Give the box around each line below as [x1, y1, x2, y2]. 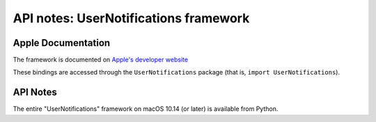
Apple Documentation [13, 37, 111, 49]
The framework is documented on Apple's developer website [13, 56, 188, 64]
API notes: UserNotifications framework [13, 10, 250, 26]
